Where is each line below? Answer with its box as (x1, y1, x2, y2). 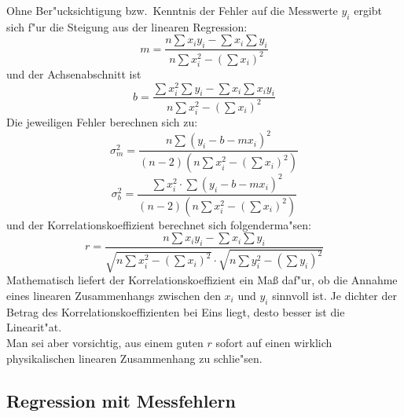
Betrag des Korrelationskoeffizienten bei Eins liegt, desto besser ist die (6, 303, 345, 320)
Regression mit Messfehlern (6, 388, 236, 412)
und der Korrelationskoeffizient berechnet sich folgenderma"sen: (6, 216, 311, 232)
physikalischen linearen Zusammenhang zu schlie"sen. (6, 349, 263, 366)
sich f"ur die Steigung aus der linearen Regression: (6, 18, 248, 35)
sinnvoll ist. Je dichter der (272, 287, 397, 303)
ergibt (354, 2, 383, 18)
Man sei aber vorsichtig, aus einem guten (6, 334, 204, 350)
